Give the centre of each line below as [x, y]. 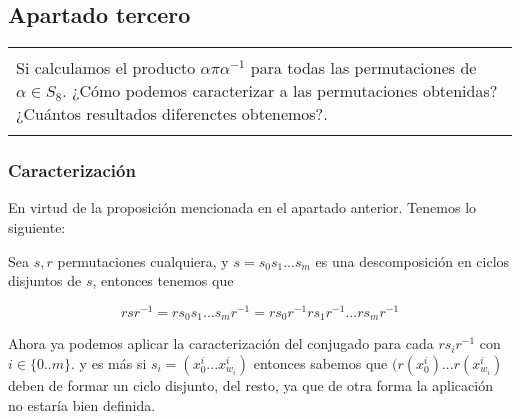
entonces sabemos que [320, 362]
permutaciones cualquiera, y [143, 260]
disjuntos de [45, 280]
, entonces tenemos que [163, 280]
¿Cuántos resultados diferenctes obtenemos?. [172, 114]
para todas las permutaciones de [363, 68]
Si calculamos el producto [106, 68]
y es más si [113, 362]
